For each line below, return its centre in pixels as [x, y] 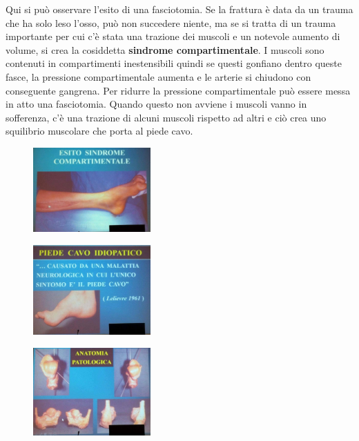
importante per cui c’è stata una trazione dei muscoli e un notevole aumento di [173, 36]
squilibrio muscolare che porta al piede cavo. [99, 131]
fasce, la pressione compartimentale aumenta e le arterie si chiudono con [158, 76]
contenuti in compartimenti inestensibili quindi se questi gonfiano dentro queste [174, 63]
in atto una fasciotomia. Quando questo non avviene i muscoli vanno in [156, 104]
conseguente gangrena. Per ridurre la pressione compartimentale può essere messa [178, 90]
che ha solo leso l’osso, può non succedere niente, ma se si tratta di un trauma [171, 22]
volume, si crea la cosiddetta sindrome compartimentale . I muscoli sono [165, 49]
